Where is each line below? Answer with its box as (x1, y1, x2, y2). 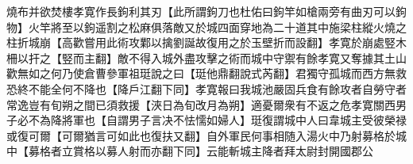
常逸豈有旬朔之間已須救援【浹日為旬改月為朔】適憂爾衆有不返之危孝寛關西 (6, 96, 396, 113)
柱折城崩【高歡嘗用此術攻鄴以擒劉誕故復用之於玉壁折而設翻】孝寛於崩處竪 (6, 34, 396, 51)
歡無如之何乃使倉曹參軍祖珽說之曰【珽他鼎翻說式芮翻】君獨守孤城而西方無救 (6, 65, 407, 82)
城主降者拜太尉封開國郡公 (239, 143, 373, 159)
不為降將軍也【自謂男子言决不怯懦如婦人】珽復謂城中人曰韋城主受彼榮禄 (28, 112, 407, 128)
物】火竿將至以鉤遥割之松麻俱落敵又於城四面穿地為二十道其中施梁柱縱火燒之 (6, 18, 407, 35)
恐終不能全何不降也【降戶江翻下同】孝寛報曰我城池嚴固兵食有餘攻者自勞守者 (6, 80, 407, 97)
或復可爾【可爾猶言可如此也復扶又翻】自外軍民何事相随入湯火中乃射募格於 (6, 127, 396, 143)
